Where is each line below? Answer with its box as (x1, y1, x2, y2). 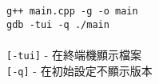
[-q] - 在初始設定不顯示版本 (6, 62, 153, 78)
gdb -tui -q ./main (6, 18, 109, 30)
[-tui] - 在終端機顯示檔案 (6, 46, 141, 62)
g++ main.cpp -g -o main (6, 6, 138, 17)
